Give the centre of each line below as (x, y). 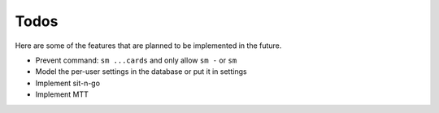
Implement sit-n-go (68, 83)
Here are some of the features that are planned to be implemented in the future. (148, 46)
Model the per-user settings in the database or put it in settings (141, 72)
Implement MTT (62, 94)
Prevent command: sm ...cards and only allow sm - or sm (136, 60)
